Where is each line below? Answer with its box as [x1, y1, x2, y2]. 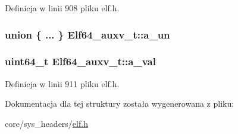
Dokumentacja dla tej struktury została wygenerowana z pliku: [5, 97, 234, 110]
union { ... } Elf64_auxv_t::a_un [5, 27, 170, 42]
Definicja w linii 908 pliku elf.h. [5, 2, 120, 14]
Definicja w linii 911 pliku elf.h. [5, 77, 120, 90]
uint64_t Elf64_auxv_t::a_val [5, 54, 156, 69]
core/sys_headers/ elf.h [5, 117, 88, 129]
